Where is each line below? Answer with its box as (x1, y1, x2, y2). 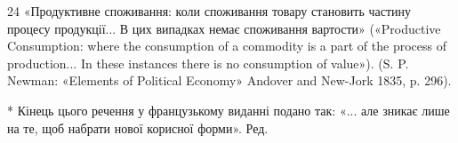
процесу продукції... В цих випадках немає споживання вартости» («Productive (7, 19, 441, 37)
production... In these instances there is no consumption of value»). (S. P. (7, 53, 409, 72)
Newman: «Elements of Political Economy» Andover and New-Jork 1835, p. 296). (7, 71, 452, 90)
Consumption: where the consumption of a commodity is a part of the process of (7, 36, 446, 55)
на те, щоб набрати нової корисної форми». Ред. (7, 118, 269, 137)
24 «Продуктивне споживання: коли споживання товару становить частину (7, 2, 412, 20)
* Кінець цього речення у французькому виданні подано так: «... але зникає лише (7, 100, 450, 119)
